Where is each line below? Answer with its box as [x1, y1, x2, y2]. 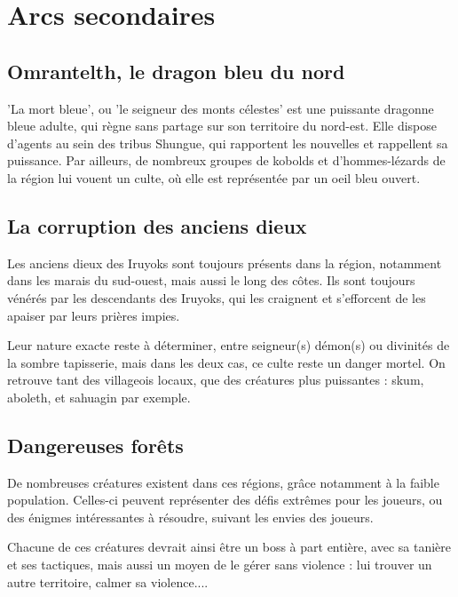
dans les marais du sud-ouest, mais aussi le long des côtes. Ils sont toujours [7, 271, 415, 290]
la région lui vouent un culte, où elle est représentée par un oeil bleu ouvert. [7, 168, 421, 187]
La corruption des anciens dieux [7, 211, 307, 239]
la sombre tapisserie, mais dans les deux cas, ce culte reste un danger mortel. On [7, 353, 446, 371]
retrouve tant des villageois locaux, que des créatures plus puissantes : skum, [7, 370, 424, 389]
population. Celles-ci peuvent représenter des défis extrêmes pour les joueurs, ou [7, 490, 443, 509]
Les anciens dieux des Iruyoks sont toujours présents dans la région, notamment [7, 253, 442, 272]
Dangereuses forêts [7, 431, 184, 458]
